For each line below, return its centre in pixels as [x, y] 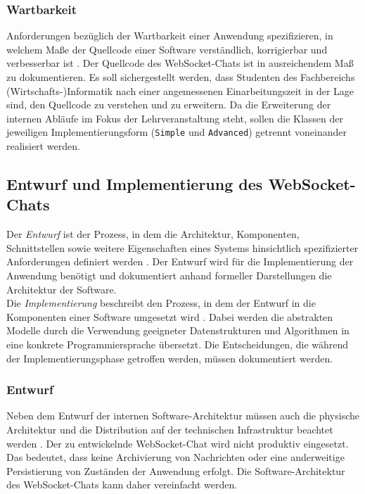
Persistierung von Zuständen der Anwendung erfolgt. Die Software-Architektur [176, 470]
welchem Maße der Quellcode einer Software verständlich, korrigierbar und [167, 49]
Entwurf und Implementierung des [135, 184]
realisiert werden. [43, 146]
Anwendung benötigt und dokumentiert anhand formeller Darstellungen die [169, 275]
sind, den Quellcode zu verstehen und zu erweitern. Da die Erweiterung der [169, 104]
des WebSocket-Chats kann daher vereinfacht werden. [122, 484]
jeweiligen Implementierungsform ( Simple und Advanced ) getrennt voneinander [177, 132]
